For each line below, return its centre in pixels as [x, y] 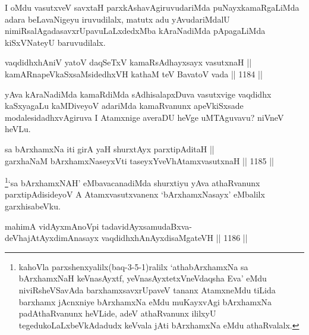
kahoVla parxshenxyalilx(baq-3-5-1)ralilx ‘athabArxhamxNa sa [133, 266]
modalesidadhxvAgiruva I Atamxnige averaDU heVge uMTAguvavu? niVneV [144, 117]
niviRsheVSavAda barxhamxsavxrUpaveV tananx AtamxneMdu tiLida [147, 289]
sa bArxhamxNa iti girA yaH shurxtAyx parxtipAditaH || [110, 148]
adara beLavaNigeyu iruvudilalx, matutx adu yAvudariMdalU [117, 19]
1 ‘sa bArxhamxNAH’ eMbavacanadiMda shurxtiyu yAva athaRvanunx [133, 182]
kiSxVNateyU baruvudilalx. [55, 42]
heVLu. [18, 129]
